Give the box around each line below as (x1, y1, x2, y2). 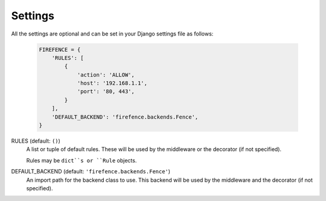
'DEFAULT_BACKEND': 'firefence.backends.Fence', (51, 113, 199, 120)
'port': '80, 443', (77, 88, 135, 95)
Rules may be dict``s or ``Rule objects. (26, 156, 137, 164)
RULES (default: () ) (11, 137, 60, 144)
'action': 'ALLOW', (77, 71, 135, 78)
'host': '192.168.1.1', (77, 80, 148, 87)
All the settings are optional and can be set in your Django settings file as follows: (11, 30, 214, 37)
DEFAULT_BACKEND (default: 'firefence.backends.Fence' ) (11, 168, 171, 175)
